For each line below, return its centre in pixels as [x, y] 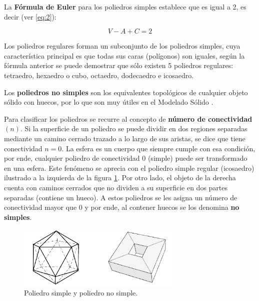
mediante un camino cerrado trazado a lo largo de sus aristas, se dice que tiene [125, 138]
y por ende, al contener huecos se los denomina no [162, 207]
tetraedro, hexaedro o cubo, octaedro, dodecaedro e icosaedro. [99, 75]
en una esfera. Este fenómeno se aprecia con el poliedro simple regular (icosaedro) [129, 168]
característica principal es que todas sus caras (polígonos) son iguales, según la [124, 55]
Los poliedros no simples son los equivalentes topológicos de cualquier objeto [126, 92]
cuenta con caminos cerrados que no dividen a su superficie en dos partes [116, 187]
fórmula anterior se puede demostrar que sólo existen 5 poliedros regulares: [119, 65]
